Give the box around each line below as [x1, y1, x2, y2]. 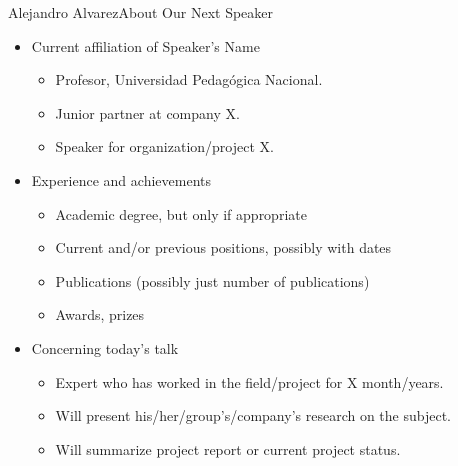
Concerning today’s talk [31, 337, 179, 358]
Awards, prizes [55, 304, 145, 325]
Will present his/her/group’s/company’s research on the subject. [55, 405, 451, 426]
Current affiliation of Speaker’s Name [31, 35, 260, 56]
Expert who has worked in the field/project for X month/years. [55, 371, 444, 392]
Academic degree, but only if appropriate [55, 203, 307, 224]
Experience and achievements [31, 169, 211, 190]
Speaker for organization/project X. [55, 136, 274, 157]
